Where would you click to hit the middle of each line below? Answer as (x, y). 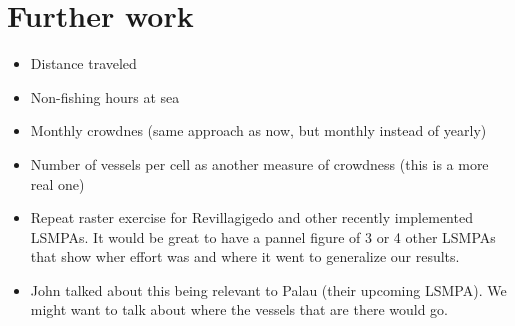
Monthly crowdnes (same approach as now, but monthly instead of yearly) (258, 130)
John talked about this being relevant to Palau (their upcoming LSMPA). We (268, 289)
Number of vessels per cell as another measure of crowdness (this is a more (259, 163)
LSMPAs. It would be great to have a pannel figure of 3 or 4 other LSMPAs (263, 236)
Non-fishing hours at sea (105, 96)
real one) (57, 183)
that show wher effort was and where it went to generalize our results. (245, 256)
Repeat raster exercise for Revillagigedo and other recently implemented (251, 217)
